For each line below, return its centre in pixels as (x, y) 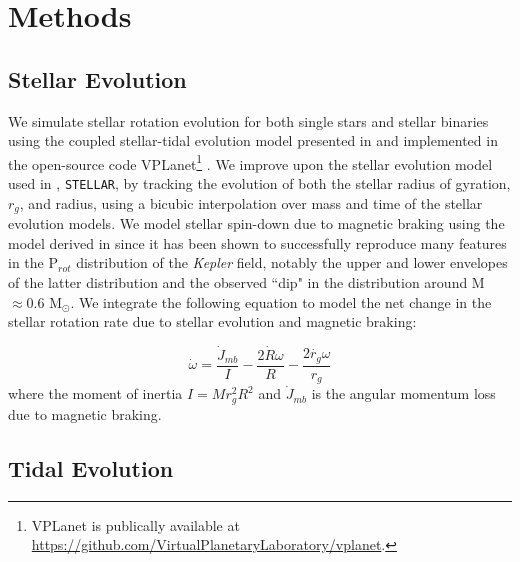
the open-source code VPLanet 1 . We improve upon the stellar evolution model (250, 162)
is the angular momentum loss (403, 393)
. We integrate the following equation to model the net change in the (281, 301)
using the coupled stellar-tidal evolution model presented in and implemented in (253, 140)
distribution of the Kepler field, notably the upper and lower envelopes (292, 262)
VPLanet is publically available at (135, 524)
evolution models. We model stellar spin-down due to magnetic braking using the (256, 223)
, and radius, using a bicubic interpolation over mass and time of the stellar (251, 202)
